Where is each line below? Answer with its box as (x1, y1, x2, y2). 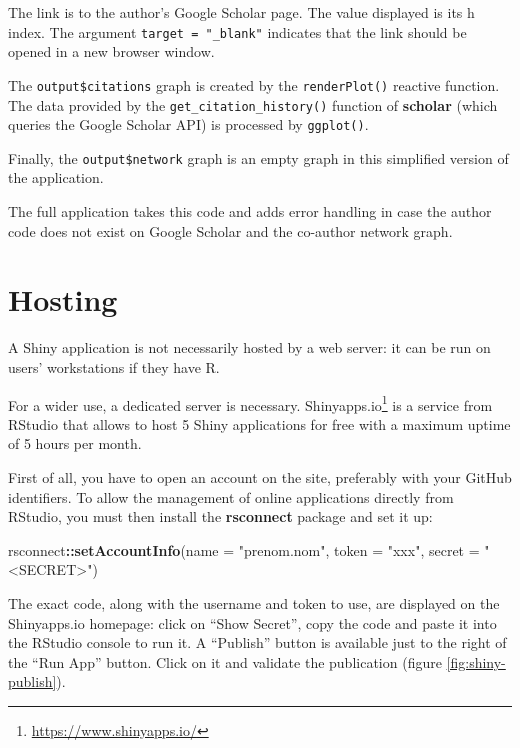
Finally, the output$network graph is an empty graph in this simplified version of (8, 147, 509, 168)
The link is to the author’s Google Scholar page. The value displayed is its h (8, 2, 475, 22)
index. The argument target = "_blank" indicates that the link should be (8, 21, 467, 42)
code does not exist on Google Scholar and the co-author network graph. (8, 220, 453, 241)
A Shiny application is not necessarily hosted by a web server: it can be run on (8, 337, 491, 358)
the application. (8, 167, 104, 188)
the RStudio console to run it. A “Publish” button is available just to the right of (8, 632, 507, 653)
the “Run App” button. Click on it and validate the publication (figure (8, 651, 442, 672)
